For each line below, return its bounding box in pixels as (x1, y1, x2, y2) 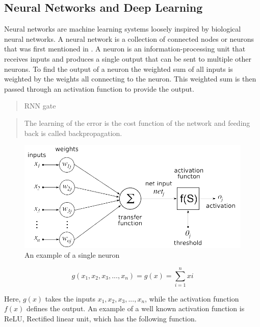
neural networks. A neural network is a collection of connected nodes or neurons (4, 33, 254, 44)
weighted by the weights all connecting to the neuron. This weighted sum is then (4, 73, 256, 84)
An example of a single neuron (24, 250, 120, 260)
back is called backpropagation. (24, 127, 122, 138)
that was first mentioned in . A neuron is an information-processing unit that (4, 43, 246, 54)
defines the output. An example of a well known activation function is (27, 303, 245, 314)
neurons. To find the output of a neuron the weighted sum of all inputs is (4, 63, 233, 74)
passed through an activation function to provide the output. (4, 83, 194, 94)
